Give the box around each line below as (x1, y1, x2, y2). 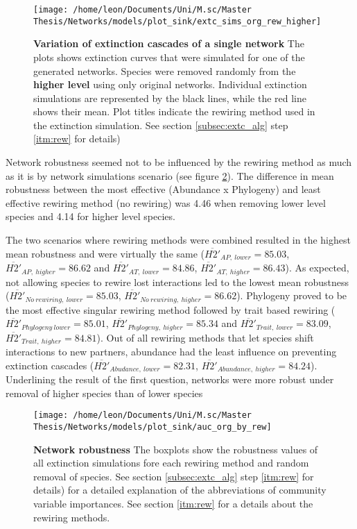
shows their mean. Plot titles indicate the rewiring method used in (33, 104, 315, 119)
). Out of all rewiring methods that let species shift (96, 330, 314, 344)
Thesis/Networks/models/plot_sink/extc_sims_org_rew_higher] (33, 16, 322, 26)
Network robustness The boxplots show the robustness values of (33, 442, 318, 456)
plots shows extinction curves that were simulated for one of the (33, 49, 305, 64)
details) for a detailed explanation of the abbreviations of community (33, 482, 326, 497)
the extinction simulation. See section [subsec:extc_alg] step (33, 117, 288, 132)
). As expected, (285, 260, 349, 275)
